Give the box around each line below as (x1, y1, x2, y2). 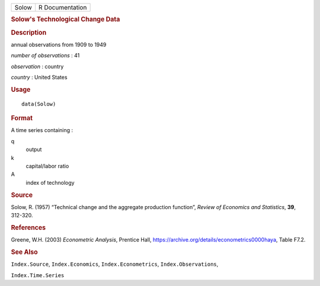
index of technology (25, 179, 75, 186)
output (25, 146, 42, 153)
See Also (11, 248, 38, 256)
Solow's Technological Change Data (11, 15, 120, 24)
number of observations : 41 (11, 52, 80, 59)
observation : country (11, 63, 64, 70)
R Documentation (39, 4, 87, 11)
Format (11, 114, 33, 123)
